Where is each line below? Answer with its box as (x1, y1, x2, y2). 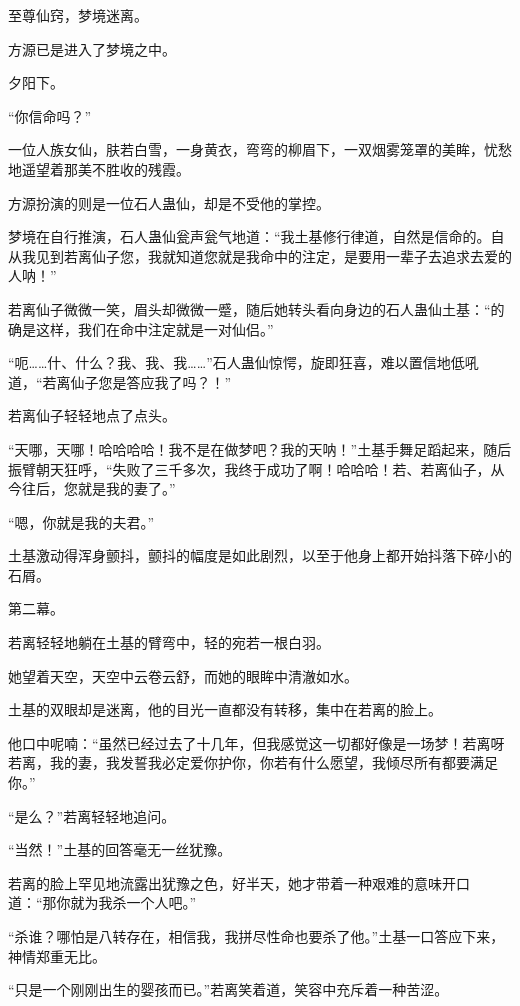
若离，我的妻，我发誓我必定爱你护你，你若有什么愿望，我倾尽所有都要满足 (8, 752, 498, 773)
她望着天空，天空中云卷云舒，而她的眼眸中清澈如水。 (8, 665, 358, 686)
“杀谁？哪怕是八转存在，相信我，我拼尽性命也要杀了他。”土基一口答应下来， (8, 926, 505, 946)
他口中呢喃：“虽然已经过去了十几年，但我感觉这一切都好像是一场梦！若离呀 (8, 732, 505, 753)
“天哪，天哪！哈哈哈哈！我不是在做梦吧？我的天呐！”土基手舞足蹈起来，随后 (8, 438, 512, 459)
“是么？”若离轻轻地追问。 (8, 805, 176, 826)
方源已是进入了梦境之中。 (8, 38, 176, 59)
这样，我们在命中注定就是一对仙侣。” (35, 318, 274, 339)
